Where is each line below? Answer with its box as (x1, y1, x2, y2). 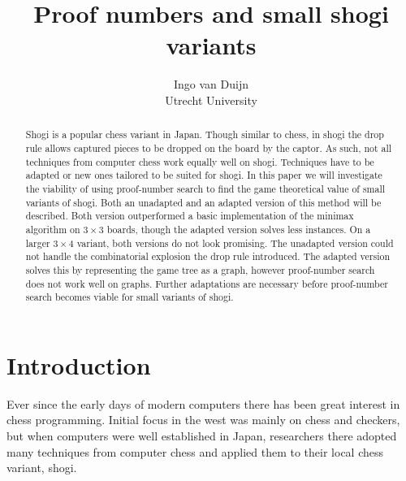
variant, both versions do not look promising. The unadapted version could (76, 236, 394, 249)
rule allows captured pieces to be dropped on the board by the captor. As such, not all (25, 141, 392, 154)
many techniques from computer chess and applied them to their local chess (6, 443, 384, 460)
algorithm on (25, 222, 80, 236)
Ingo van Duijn (174, 76, 248, 93)
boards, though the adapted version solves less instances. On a (106, 222, 371, 236)
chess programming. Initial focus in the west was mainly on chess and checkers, (6, 411, 400, 428)
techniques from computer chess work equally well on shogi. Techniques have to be (25, 154, 374, 168)
